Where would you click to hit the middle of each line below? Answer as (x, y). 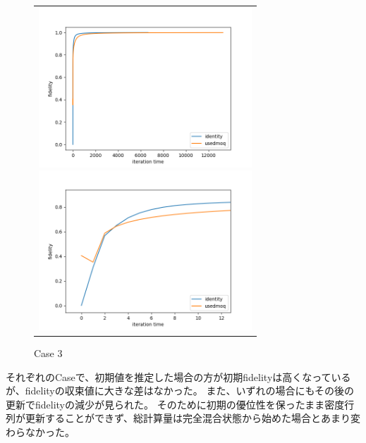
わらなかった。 (40, 431)
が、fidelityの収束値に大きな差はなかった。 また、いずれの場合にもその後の (180, 391)
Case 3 (48, 352)
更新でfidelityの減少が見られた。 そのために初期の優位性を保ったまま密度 (175, 404)
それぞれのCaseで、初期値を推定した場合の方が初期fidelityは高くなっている (178, 376)
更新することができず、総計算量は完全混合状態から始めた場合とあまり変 (193, 418)
